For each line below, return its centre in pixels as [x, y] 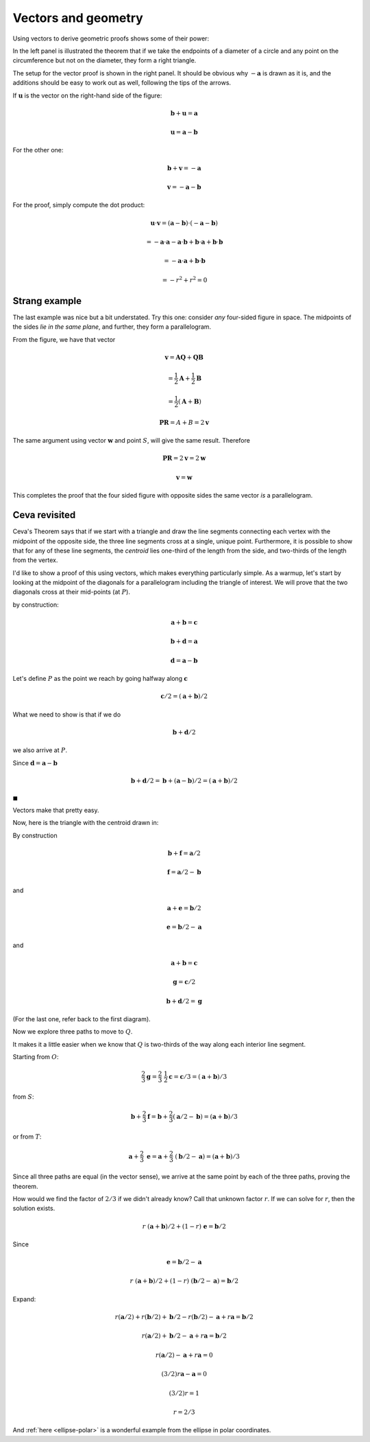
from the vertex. [35, 560]
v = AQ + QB [184, 357]
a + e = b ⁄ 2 [184, 908]
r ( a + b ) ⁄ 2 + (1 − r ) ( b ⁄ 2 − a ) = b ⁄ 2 [184, 1281]
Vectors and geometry [78, 18]
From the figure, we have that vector [64, 339]
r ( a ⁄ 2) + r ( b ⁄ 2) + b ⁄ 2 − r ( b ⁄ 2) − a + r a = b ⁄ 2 [184, 1317]
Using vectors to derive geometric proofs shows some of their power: [111, 38]
